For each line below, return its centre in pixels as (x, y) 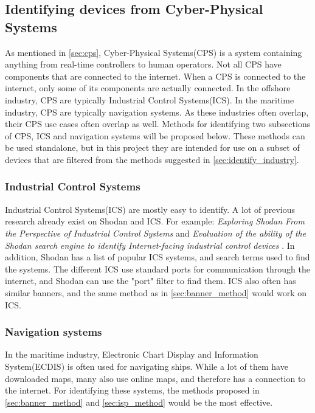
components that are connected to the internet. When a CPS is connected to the (155, 76)
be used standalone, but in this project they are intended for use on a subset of (152, 147)
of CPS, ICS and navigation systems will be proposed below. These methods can (155, 135)
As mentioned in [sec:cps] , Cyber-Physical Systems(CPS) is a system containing (154, 52)
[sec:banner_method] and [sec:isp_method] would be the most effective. (139, 402)
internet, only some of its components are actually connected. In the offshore (148, 88)
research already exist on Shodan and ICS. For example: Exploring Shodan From (155, 221)
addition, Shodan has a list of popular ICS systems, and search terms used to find (157, 257)
